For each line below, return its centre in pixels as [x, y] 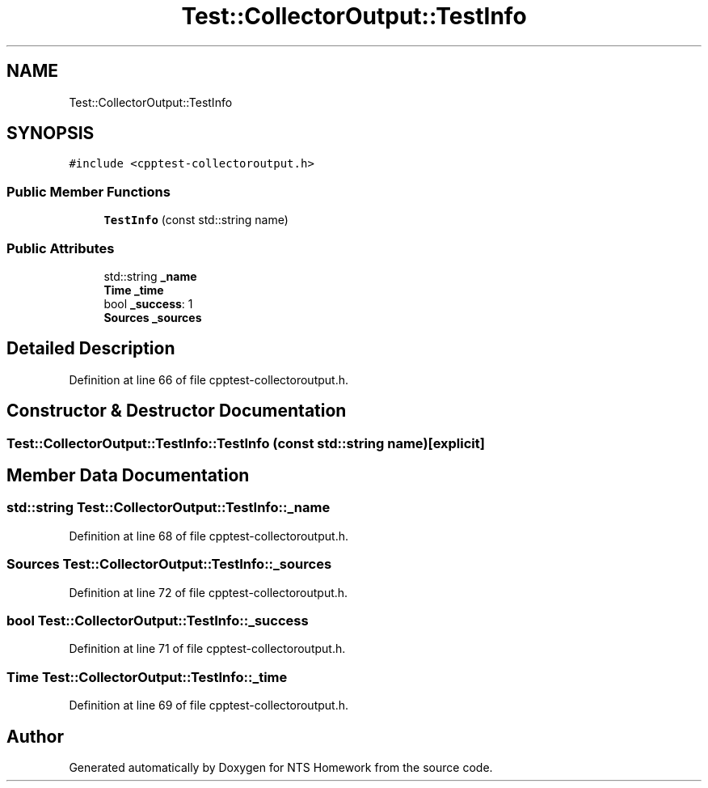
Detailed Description [91, 349]
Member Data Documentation [128, 476]
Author [35, 736]
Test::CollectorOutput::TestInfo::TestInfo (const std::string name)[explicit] [246, 443]
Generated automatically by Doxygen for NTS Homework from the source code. [281, 767]
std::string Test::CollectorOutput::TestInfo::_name [169, 508]
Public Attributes [61, 248]
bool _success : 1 [148, 303]
